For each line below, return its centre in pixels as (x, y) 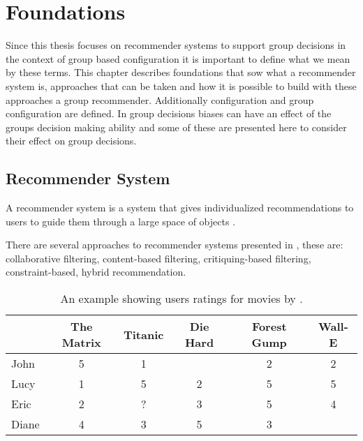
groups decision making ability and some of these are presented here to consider (176, 127)
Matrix (81, 343)
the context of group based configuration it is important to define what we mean (178, 58)
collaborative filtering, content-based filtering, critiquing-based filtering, (158, 258)
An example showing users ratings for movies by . (181, 299)
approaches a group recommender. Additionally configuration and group (160, 99)
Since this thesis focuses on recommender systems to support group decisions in (176, 45)
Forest (269, 327)
